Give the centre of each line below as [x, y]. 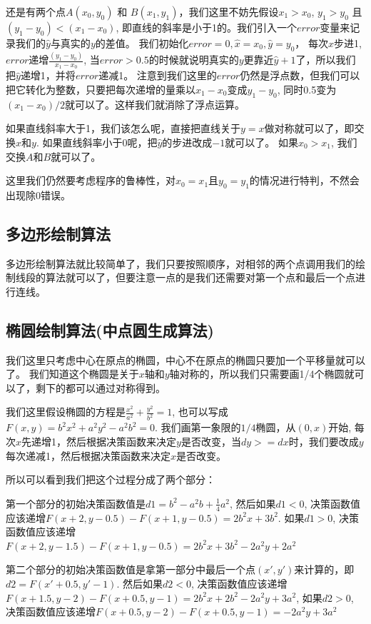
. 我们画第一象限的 [198, 427]
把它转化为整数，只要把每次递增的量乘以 [101, 89]
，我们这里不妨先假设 [229, 11]
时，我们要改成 [324, 441]
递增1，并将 [48, 75]
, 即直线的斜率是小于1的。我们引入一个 [206, 27]
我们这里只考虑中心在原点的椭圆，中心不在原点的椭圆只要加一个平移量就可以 [185, 359]
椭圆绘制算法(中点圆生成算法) [110, 329]
